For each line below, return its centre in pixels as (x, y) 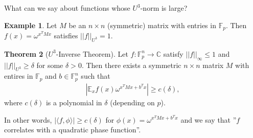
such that (96, 76)
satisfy (173, 53)
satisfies (66, 36)
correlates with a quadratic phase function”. (73, 130)
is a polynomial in (74, 102)
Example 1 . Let (31, 25)
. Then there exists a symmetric (131, 65)
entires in (19, 76)
